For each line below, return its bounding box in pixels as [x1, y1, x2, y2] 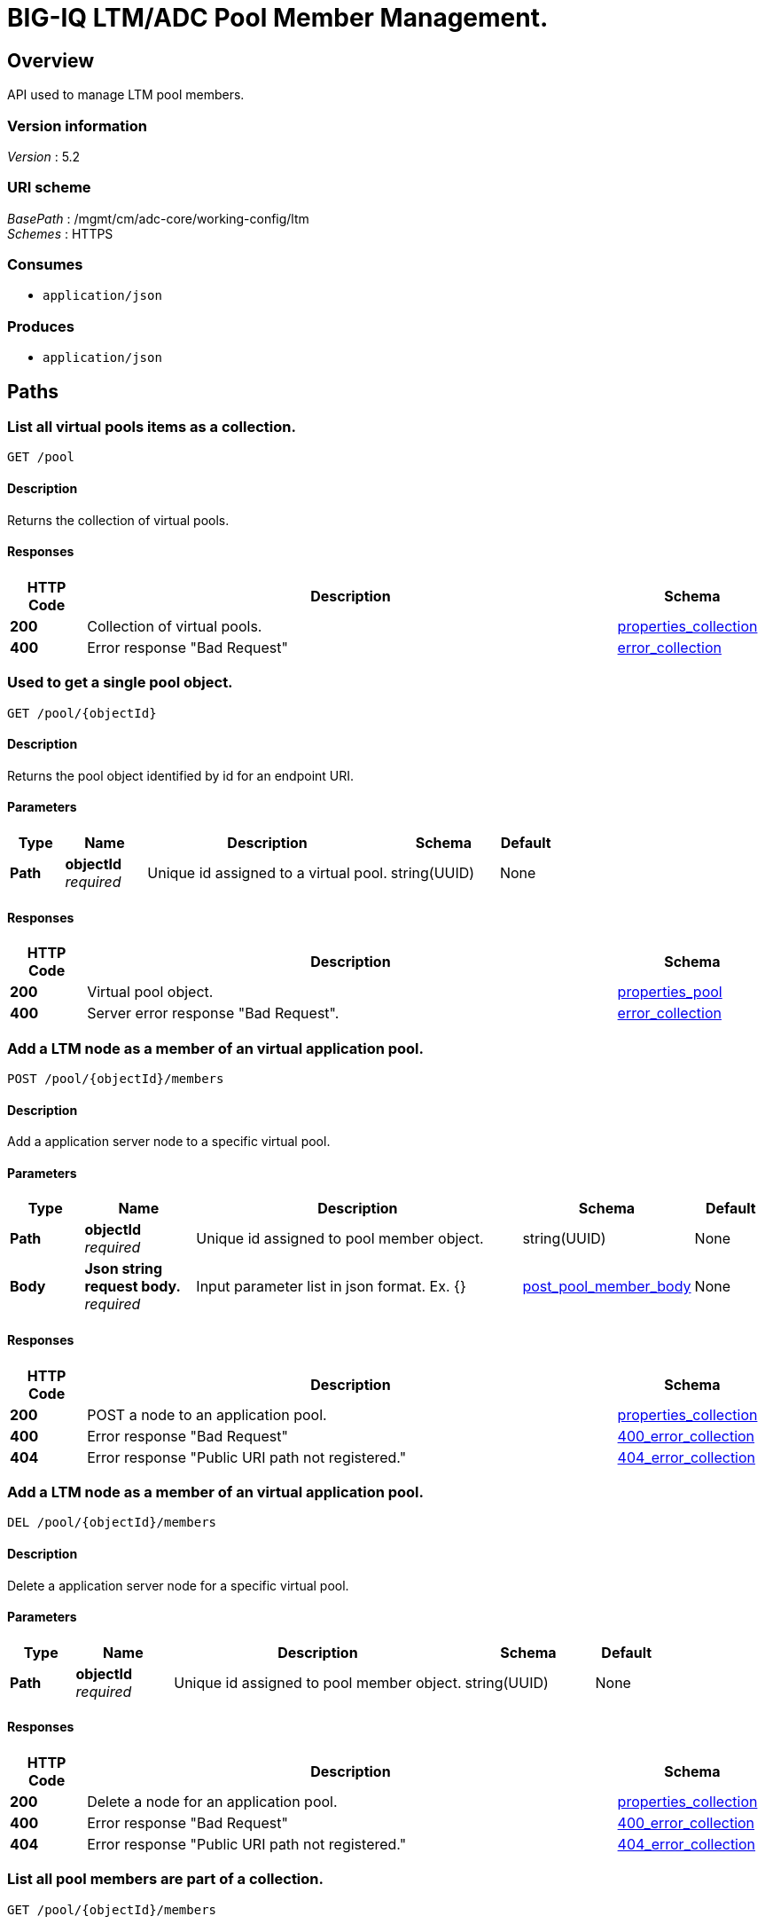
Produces [7, 317, 74, 335]
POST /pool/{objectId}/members [7, 1071, 224, 1086]
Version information [7, 116, 147, 135]
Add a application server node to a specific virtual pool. [7, 1134, 331, 1150]
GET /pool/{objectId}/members [7, 1902, 217, 1917]
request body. [84, 1277, 181, 1296]
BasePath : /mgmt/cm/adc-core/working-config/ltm [7, 210, 309, 226]
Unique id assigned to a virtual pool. [147, 864, 387, 883]
